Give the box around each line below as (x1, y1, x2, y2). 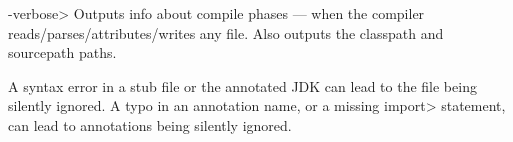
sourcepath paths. (8, 42, 117, 63)
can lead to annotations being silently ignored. (8, 114, 292, 135)
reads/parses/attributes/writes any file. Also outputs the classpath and (8, 22, 444, 43)
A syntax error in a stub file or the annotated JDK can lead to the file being (8, 75, 477, 96)
